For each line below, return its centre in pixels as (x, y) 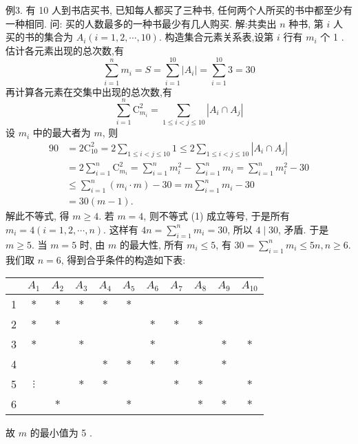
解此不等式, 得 (38, 216)
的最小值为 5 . (61, 433)
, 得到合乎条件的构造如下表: (123, 259)
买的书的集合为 (39, 37)
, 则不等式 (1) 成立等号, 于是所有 (217, 216)
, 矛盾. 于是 (304, 229)
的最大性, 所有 (151, 244)
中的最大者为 (62, 133)
